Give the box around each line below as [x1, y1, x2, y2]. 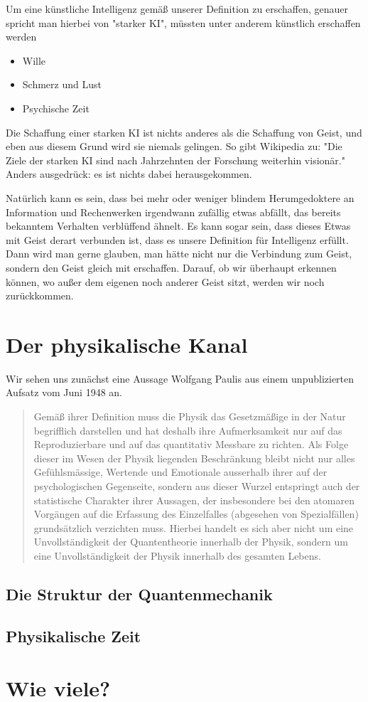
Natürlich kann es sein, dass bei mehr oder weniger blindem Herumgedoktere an [6, 190, 355, 205]
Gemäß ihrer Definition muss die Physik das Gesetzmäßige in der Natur [33, 409, 346, 423]
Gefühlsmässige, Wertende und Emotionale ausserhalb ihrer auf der [33, 464, 328, 479]
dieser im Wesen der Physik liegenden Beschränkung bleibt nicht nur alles [33, 450, 355, 465]
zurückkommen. [6, 288, 74, 303]
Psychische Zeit [22, 100, 90, 115]
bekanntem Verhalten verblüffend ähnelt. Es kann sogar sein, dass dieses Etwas [6, 218, 351, 233]
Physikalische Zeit [6, 624, 141, 647]
